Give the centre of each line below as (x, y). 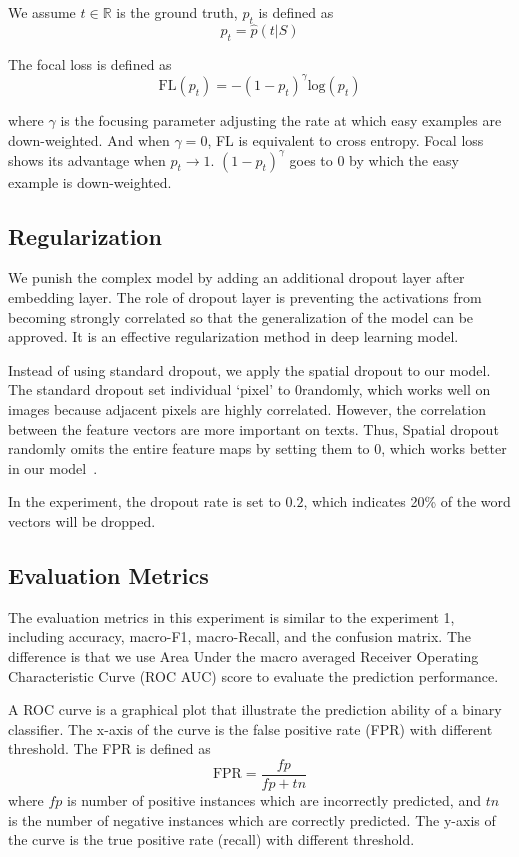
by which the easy (404, 159)
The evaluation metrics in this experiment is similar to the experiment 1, (231, 616)
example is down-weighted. (90, 181)
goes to (311, 159)
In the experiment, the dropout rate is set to (144, 501)
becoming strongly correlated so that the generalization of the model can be (241, 316)
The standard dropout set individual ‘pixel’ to (149, 389)
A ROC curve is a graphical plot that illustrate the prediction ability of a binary (255, 709)
